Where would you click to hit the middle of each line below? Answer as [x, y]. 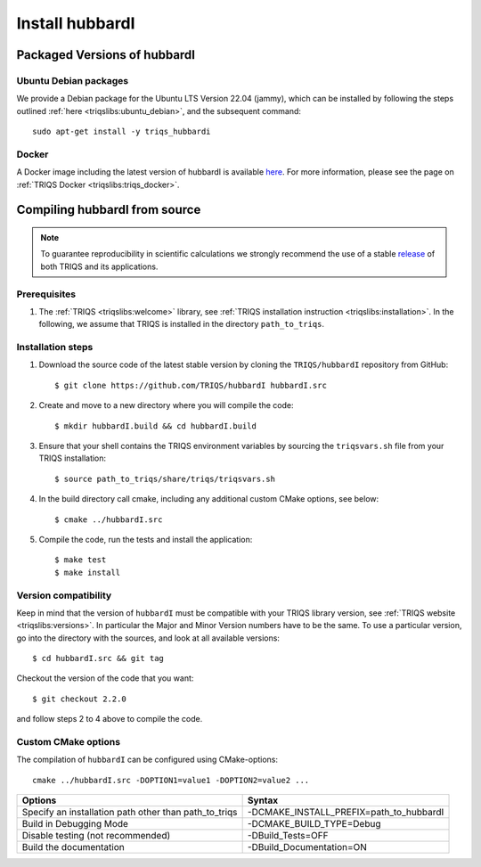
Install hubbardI [76, 23]
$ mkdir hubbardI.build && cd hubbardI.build [156, 426]
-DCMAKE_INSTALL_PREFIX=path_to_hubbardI [346, 813]
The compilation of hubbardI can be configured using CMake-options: [147, 760]
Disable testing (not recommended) [96, 836]
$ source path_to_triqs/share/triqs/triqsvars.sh [165, 478]
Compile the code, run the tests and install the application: [146, 540]
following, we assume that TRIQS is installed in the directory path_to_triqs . [182, 324]
